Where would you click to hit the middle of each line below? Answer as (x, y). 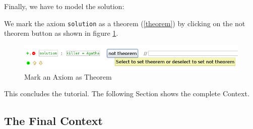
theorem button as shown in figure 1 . (61, 33)
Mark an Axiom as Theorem (68, 76)
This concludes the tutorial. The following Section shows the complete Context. (127, 93)
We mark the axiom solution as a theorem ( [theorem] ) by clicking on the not (125, 23)
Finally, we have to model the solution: (64, 6)
